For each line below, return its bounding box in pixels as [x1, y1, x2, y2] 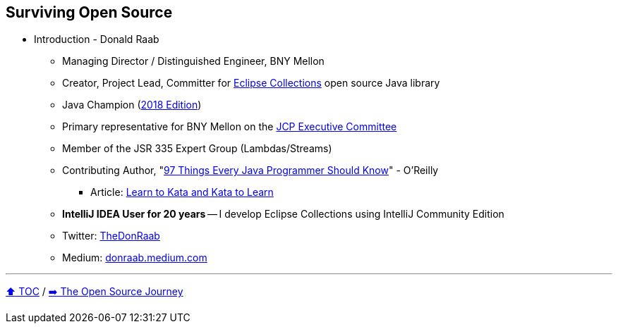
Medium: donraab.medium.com [62, 252, 207, 264]
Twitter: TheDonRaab [62, 230, 160, 242]
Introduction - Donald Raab [34, 33, 159, 46]
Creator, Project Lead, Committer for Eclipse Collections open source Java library [62, 77, 440, 89]
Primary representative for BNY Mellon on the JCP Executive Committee [62, 120, 397, 133]
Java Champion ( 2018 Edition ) [62, 99, 202, 111]
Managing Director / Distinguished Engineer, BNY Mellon [62, 55, 325, 68]
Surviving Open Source [6, 4, 173, 21]
